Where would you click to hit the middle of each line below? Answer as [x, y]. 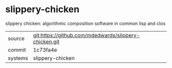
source [16, 38]
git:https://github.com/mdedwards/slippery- [86, 35]
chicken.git [46, 42]
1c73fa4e [45, 50]
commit [17, 50]
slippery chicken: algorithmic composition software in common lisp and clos [85, 23]
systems [18, 58]
